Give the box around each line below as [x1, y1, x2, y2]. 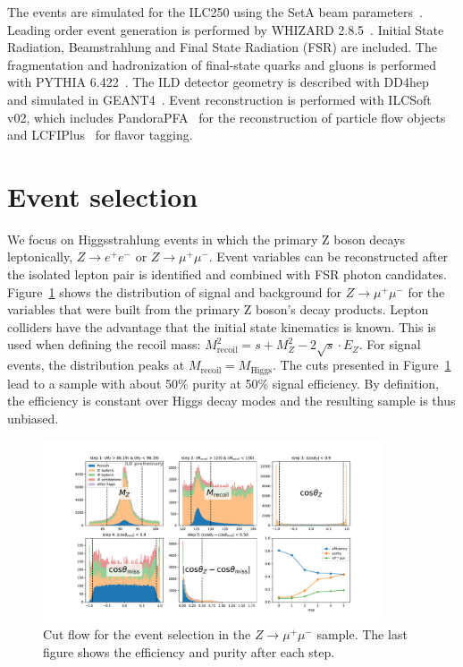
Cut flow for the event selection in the [43, 625, 251, 644]
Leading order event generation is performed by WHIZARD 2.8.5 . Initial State [7, 20, 444, 38]
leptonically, [7, 247, 73, 266]
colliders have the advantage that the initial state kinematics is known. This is [7, 317, 436, 336]
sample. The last [316, 625, 408, 644]
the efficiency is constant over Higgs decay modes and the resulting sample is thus [7, 391, 456, 410]
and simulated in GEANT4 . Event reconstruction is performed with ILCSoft [7, 90, 432, 108]
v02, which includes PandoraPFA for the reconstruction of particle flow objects [7, 107, 446, 126]
